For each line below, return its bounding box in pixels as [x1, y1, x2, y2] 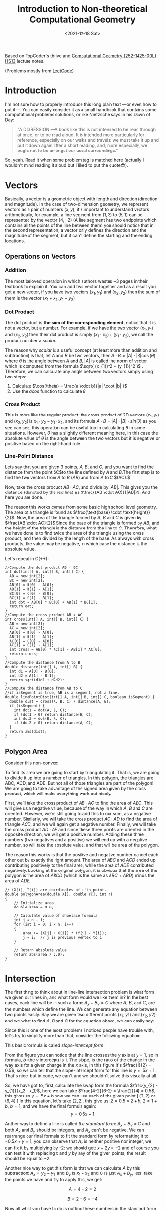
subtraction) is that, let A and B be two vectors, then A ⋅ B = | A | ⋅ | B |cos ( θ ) [5, 352, 156, 358]
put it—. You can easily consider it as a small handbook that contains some [5, 106, 157, 112]
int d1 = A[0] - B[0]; [9, 669, 56, 674]
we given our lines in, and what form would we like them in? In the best [5, 994, 148, 1000]
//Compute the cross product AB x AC [5, 613, 82, 618]
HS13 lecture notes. [5, 58, 45, 64]
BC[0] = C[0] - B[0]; [9, 591, 54, 596]
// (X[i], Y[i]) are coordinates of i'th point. [5, 887, 107, 892]
